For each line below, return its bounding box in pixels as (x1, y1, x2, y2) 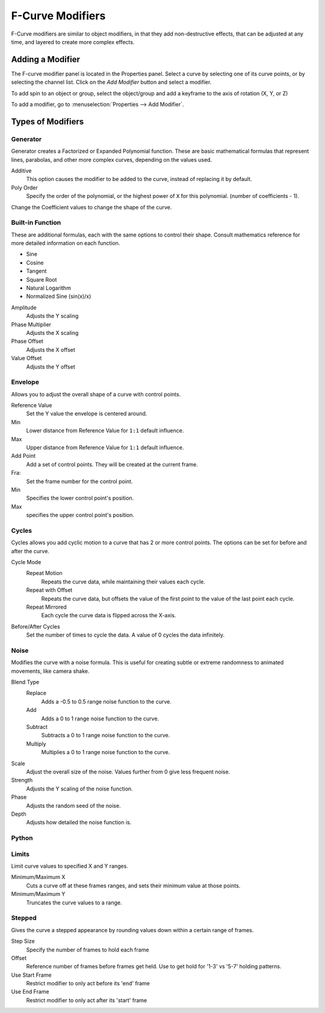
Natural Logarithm (26, 284, 72, 291)
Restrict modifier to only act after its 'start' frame (26, 996, 147, 1004)
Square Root (26, 276, 57, 283)
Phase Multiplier (11, 320, 51, 328)
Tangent (26, 267, 47, 275)
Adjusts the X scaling (26, 329, 79, 336)
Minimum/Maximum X (11, 874, 66, 881)
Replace (26, 690, 46, 697)
